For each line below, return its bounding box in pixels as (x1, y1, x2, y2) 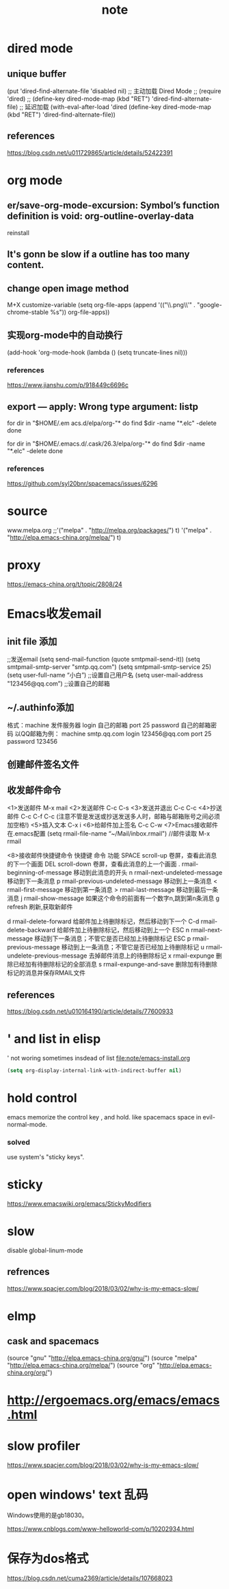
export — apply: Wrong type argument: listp (7, 400, 199, 413)
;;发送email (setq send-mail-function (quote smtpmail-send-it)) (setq (7, 655, 200, 664)
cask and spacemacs (7, 1335, 99, 1347)
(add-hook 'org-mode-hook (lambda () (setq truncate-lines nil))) (7, 348, 188, 356)
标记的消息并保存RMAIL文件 (7, 969, 85, 977)
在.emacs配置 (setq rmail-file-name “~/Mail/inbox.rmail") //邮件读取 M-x (7, 829, 211, 838)
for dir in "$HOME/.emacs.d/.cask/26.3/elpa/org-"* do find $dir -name (7, 439, 205, 448)
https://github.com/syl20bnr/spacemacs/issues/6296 (7, 479, 159, 488)
